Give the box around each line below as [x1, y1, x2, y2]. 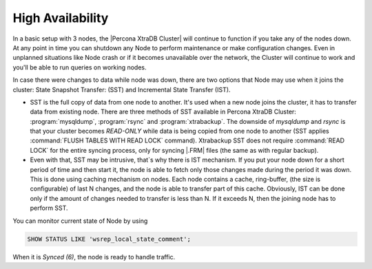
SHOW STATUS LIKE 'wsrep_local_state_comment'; [27, 235, 191, 243]
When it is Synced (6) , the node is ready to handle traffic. [12, 252, 176, 261]
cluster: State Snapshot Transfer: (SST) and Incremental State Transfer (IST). [12, 85, 231, 94]
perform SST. [30, 204, 68, 213]
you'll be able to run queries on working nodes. [12, 63, 147, 72]
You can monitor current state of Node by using [12, 217, 148, 225]
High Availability [12, 10, 109, 25]
